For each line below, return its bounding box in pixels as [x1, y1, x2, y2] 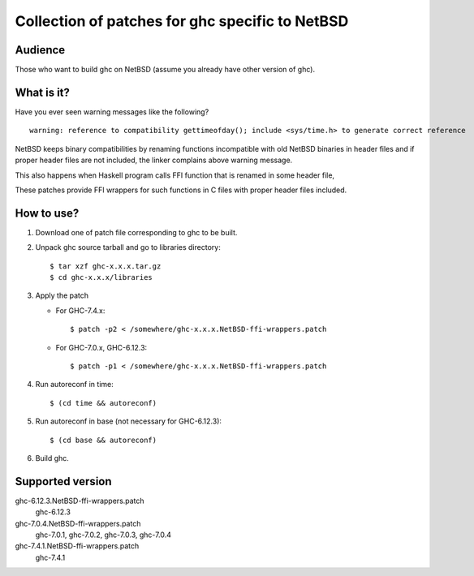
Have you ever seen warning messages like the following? [15, 106, 209, 117]
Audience [15, 43, 66, 57]
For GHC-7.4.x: [55, 305, 106, 316]
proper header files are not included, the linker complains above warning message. [15, 155, 293, 165]
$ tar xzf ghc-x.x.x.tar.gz [50, 261, 162, 271]
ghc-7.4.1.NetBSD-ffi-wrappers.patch [15, 541, 140, 551]
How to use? [15, 206, 80, 220]
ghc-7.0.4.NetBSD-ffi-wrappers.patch [15, 518, 141, 528]
